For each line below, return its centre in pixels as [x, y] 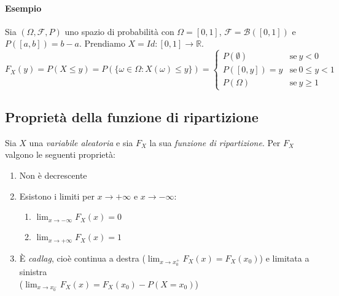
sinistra [33, 272]
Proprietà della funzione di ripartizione [132, 116]
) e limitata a [284, 258]
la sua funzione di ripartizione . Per [215, 142]
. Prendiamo [102, 43]
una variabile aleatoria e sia [81, 142]
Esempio [23, 8]
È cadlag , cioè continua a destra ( [82, 258]
